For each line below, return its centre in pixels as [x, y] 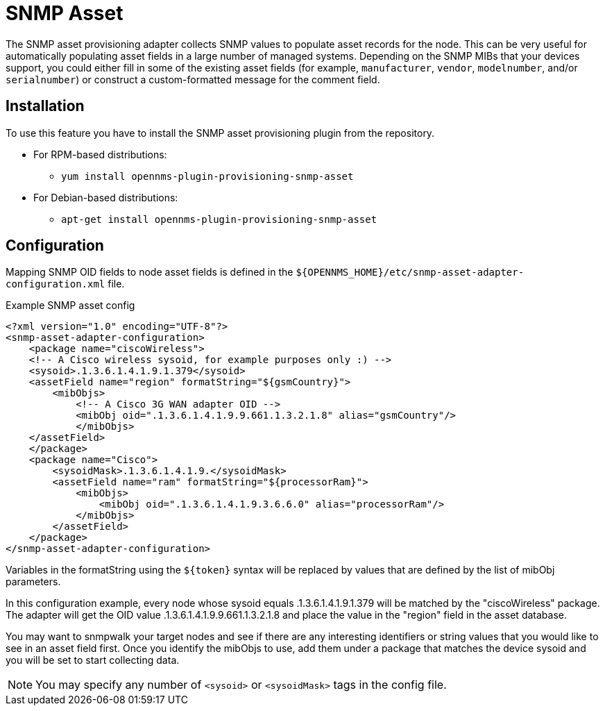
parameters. [33, 582]
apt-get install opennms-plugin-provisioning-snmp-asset [219, 219]
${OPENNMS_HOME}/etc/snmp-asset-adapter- [410, 273]
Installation [45, 106]
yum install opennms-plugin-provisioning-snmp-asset [207, 176]
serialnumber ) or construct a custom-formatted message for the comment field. [193, 79]
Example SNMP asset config [70, 306]
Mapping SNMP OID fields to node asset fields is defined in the [150, 272]
